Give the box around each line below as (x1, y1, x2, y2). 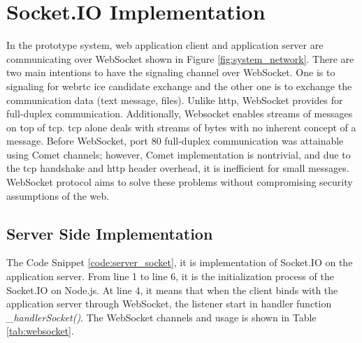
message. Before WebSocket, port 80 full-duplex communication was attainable (6, 133, 344, 148)
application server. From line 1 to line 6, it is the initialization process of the (6, 269, 334, 284)
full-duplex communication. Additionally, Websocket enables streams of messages (6, 106, 353, 121)
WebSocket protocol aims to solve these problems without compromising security (6, 175, 353, 189)
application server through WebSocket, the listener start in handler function (6, 296, 332, 311)
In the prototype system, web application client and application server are (6, 38, 324, 52)
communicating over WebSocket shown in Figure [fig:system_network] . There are (6, 51, 354, 66)
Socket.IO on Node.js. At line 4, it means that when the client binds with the (6, 282, 338, 297)
